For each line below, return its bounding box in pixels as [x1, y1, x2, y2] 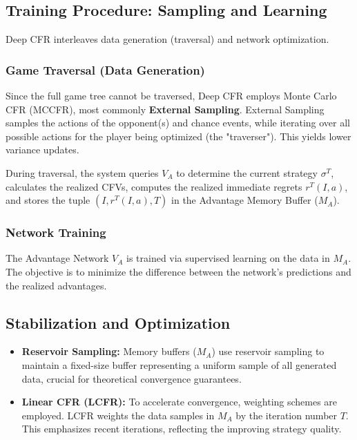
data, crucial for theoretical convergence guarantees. [21, 371, 242, 385]
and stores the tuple [6, 193, 90, 207]
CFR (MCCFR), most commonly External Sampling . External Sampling [6, 102, 325, 116]
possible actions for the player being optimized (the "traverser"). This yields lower [6, 128, 351, 143]
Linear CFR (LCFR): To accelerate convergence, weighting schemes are [21, 394, 338, 409]
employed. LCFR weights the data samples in [21, 408, 215, 422]
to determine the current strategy [176, 165, 318, 180]
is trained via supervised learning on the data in [126, 251, 330, 265]
